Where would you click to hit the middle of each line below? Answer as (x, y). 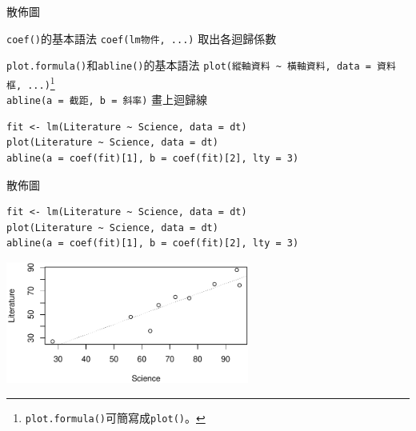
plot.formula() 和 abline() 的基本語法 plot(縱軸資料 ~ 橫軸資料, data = (189, 65)
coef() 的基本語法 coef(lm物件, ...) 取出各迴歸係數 (142, 38)
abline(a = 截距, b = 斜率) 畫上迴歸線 (107, 100)
